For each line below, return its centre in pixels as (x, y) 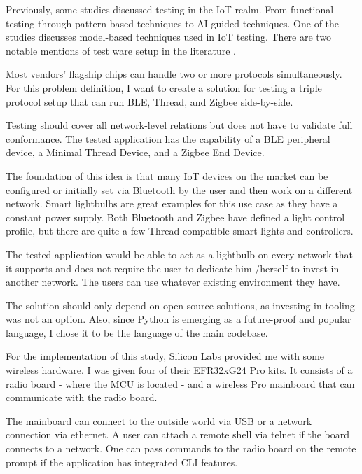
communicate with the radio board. (82, 397)
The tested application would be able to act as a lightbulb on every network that (180, 254)
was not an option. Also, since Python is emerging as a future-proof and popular (179, 319)
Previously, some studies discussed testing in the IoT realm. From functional (170, 9)
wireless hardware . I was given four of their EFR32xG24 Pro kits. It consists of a (179, 370)
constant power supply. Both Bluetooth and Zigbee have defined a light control (175, 217)
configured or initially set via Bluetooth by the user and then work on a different (179, 189)
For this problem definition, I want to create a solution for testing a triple (164, 87)
